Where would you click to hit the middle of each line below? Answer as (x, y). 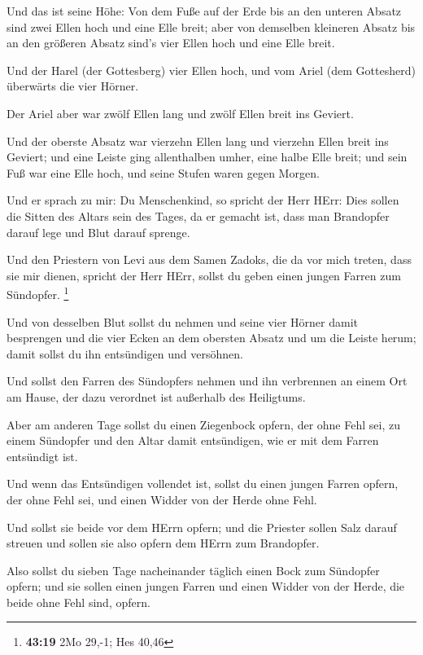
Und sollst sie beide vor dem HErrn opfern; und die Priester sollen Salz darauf (202, 527)
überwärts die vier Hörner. (73, 86)
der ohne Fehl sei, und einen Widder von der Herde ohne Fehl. (162, 499)
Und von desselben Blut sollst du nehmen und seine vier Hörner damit (182, 321)
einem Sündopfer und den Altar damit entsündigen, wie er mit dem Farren (193, 440)
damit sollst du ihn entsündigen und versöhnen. (125, 353)
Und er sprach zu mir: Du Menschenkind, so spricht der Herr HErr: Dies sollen (203, 200)
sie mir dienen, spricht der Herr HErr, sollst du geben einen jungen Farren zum (204, 275)
